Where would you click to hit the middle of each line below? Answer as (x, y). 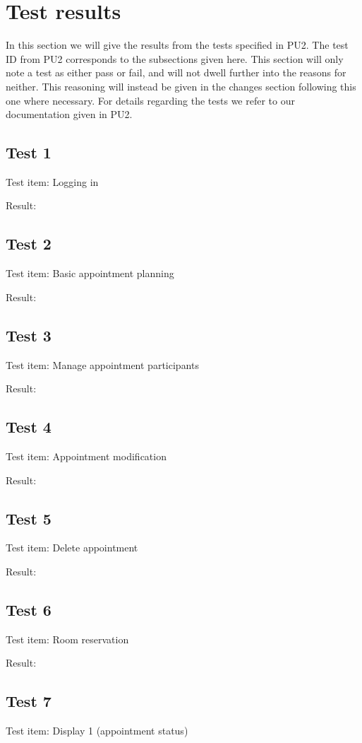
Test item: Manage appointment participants (102, 364)
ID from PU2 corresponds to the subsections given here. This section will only (175, 58)
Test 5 (29, 518)
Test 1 (29, 152)
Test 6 (29, 610)
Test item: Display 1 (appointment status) (97, 731)
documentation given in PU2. (69, 114)
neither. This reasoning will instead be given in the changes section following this (181, 86)
